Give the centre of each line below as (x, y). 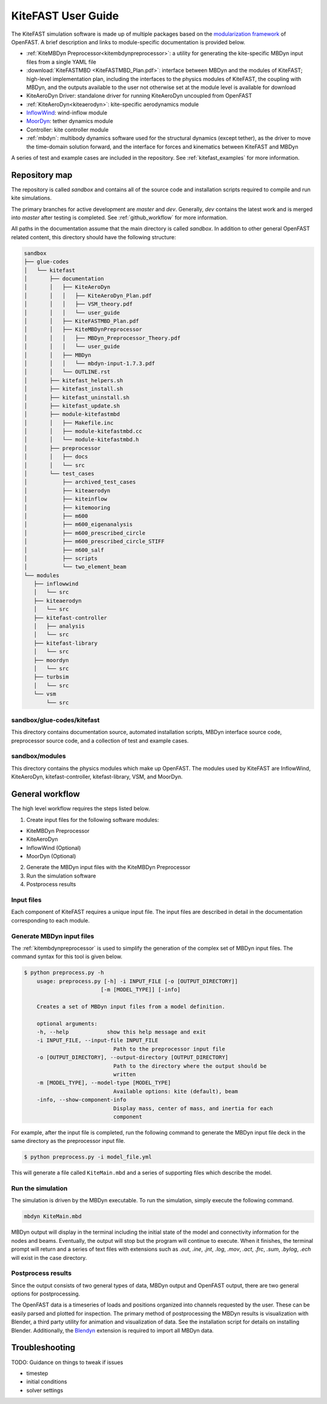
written (124, 1074)
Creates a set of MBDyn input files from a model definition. (131, 1006)
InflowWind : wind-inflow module (67, 113)
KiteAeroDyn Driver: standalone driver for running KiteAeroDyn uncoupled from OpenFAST (139, 96)
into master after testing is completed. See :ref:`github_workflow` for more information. (120, 217)
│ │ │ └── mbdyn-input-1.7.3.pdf (90, 363)
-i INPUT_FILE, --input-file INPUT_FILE (97, 1041)
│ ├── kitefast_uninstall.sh (77, 397)
